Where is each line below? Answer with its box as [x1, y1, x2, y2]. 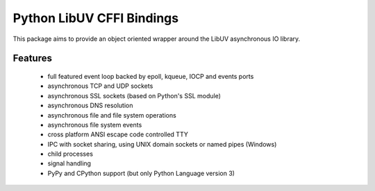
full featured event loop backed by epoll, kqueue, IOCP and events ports [47, 72, 254, 80]
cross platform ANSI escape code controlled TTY [47, 130, 189, 138]
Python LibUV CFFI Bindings [12, 10, 179, 26]
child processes [47, 149, 94, 158]
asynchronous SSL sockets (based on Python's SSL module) [47, 91, 222, 100]
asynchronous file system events [47, 120, 142, 129]
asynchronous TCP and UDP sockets [47, 82, 153, 90]
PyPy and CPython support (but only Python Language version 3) [47, 169, 235, 177]
